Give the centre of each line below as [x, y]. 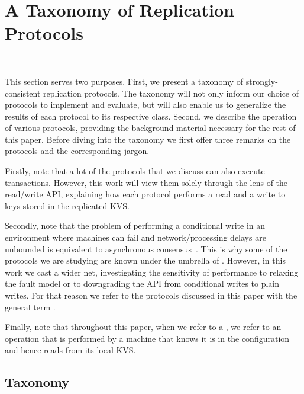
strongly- [262, 81]
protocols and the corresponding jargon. [77, 151]
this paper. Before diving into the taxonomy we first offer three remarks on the [148, 139]
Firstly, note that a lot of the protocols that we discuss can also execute [135, 171]
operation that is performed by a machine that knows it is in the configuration [147, 338]
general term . [30, 307]
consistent [23, 93]
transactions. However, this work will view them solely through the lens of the [146, 182]
